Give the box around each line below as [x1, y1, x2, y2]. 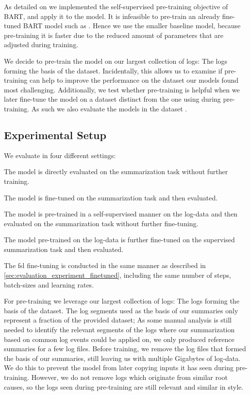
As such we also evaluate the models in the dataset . [31, 103, 187, 113]
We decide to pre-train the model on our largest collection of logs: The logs [4, 55, 228, 66]
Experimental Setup [4, 127, 106, 142]
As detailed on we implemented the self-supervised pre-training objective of [4, 1, 228, 11]
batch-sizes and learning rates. [4, 279, 94, 289]
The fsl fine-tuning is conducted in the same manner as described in [4, 260, 206, 270]
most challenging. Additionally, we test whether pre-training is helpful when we [4, 84, 240, 94]
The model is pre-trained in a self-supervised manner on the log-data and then [4, 209, 238, 219]
